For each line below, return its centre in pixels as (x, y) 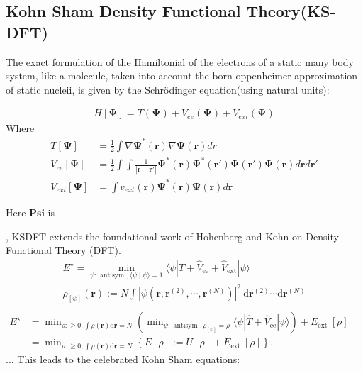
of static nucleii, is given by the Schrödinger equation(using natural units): (168, 89)
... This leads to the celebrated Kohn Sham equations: (123, 359)
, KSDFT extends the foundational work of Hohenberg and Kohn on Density (172, 236)
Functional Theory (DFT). (63, 250)
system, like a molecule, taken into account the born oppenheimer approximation (182, 76)
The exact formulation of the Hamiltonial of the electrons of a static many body (180, 61)
